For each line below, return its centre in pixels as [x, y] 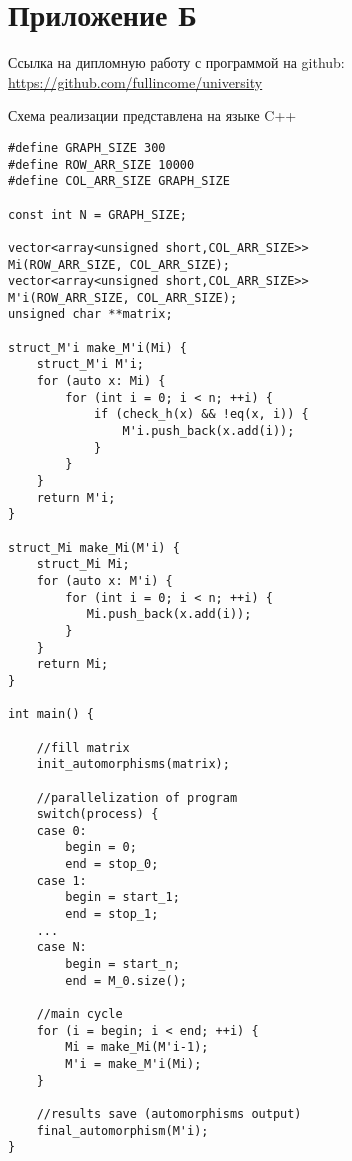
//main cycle [79, 1014]
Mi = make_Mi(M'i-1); [137, 1047]
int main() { [51, 714]
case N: [61, 947]
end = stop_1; [112, 914]
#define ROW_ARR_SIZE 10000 [101, 164]
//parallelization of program [137, 797]
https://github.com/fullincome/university [135, 81]
